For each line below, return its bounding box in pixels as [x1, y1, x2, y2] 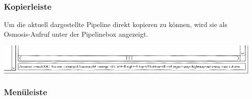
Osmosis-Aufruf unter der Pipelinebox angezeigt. [4, 28, 148, 39]
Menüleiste [4, 86, 47, 98]
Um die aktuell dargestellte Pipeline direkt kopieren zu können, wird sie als [4, 19, 228, 29]
